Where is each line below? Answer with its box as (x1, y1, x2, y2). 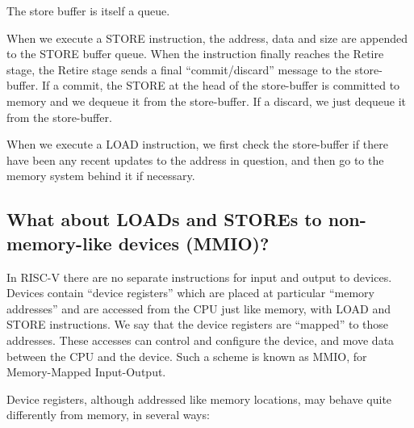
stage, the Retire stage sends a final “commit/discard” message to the (6, 61, 351, 78)
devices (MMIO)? (118, 230, 270, 255)
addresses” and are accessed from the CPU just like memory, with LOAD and (6, 300, 391, 317)
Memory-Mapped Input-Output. (6, 363, 166, 380)
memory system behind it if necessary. (6, 167, 195, 184)
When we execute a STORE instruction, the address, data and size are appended (6, 29, 408, 46)
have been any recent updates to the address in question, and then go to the (6, 151, 384, 168)
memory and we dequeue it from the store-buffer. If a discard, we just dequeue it (6, 92, 407, 109)
